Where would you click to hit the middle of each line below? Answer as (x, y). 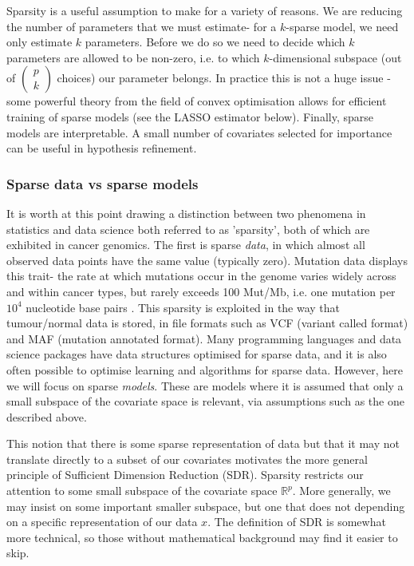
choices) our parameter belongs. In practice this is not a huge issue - (224, 78)
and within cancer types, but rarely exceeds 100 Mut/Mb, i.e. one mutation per (201, 291)
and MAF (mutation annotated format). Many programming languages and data (204, 338)
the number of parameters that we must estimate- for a (142, 26)
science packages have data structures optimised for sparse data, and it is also (197, 354)
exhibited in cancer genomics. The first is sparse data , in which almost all (186, 245)
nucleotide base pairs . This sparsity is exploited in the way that (183, 307)
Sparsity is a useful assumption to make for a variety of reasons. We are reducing (205, 10)
